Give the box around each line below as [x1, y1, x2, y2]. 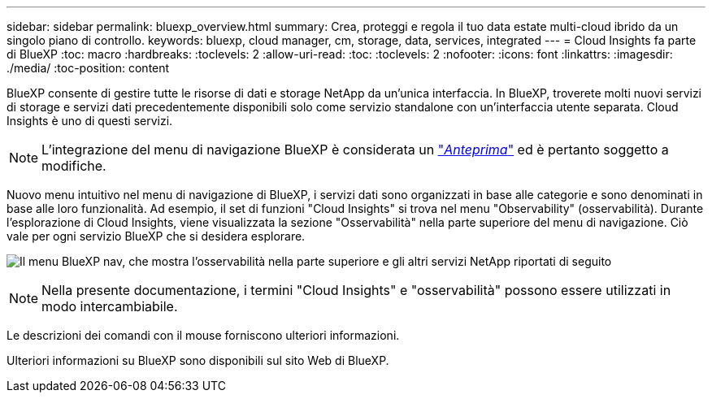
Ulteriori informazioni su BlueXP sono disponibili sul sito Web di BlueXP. [7, 353, 389, 367]
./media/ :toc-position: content [7, 61, 170, 75]
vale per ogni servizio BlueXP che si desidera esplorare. [7, 229, 306, 243]
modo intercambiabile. [41, 298, 178, 314]
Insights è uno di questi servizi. [7, 114, 173, 128]
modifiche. [41, 158, 106, 174]
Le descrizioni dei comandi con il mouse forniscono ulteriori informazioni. [7, 328, 400, 342]
